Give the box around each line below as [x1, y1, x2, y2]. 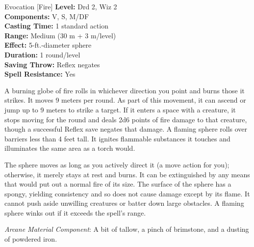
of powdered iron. [4, 234, 57, 244]
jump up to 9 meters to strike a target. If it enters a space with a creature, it [4, 104, 236, 114]
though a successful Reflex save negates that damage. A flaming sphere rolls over [4, 124, 248, 134]
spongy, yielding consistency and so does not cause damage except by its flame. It [4, 188, 250, 198]
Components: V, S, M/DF [4, 11, 89, 21]
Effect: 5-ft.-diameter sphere [4, 40, 92, 50]
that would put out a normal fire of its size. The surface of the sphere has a [4, 179, 231, 189]
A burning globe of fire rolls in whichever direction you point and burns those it [4, 85, 245, 95]
